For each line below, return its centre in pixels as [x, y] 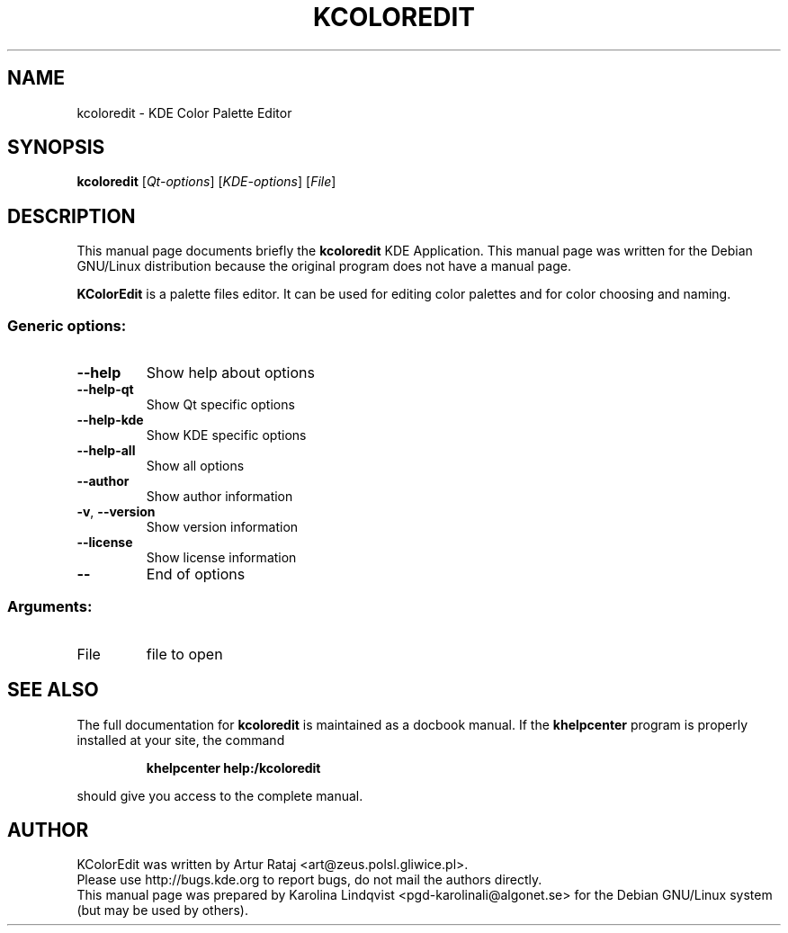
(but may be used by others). [162, 911]
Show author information [219, 497]
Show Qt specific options [220, 405]
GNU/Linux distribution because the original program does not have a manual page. [324, 266]
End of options [196, 574]
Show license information [221, 558]
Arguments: [50, 607]
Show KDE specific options [226, 435]
